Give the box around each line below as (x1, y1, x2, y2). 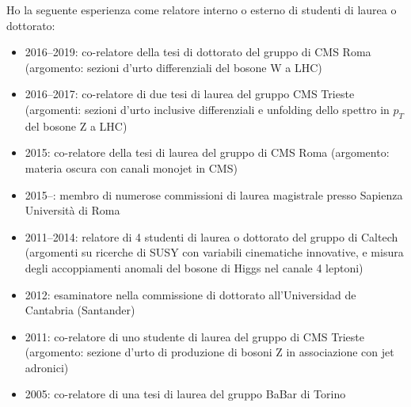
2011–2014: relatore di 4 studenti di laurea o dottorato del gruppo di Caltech (25, 228, 398, 245)
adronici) (25, 359, 69, 375)
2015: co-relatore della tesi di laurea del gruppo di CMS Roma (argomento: (25, 144, 390, 161)
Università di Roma (25, 202, 120, 219)
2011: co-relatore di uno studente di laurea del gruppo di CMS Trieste (25, 328, 364, 344)
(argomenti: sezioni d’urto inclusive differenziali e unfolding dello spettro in (25, 101, 390, 117)
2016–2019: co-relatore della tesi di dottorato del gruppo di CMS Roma (25, 44, 371, 60)
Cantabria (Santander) (25, 302, 135, 318)
